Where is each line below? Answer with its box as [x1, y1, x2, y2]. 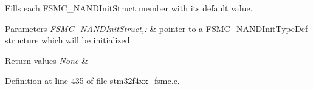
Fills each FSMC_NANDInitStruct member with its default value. [5, 2, 253, 14]
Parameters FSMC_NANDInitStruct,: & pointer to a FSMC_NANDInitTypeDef [5, 22, 308, 34]
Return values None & [5, 54, 88, 66]
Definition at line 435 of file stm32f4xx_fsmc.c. [5, 74, 180, 87]
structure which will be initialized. [5, 34, 132, 47]
